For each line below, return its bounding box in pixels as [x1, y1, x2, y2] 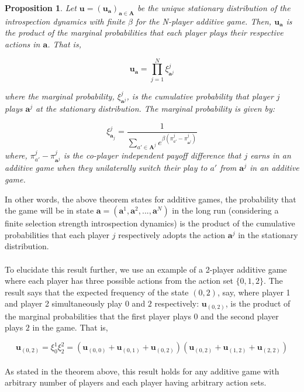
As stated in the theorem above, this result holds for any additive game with [5, 365, 279, 377]
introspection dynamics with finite [5, 15, 125, 27]
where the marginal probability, [5, 90, 115, 102]
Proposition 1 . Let [5, 2, 77, 13]
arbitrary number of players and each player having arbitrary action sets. [5, 376, 267, 388]
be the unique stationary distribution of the [137, 2, 291, 13]
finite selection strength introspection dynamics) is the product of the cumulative [5, 217, 295, 229]
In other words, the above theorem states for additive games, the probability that [5, 192, 296, 205]
